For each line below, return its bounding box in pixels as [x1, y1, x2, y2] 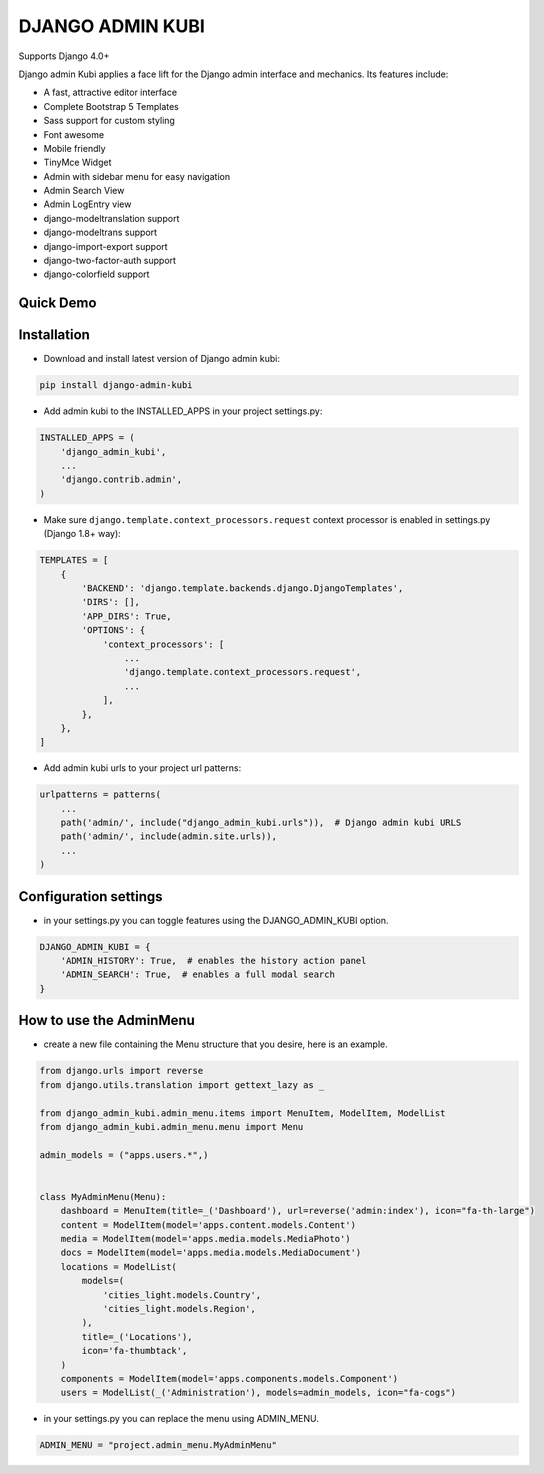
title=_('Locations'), [81, 1331, 194, 1342]
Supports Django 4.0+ [18, 50, 110, 62]
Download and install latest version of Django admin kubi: [43, 353, 280, 365]
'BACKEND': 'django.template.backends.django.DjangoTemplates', [81, 582, 404, 594]
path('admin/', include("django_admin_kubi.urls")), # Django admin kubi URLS [60, 817, 462, 829]
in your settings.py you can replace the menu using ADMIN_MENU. [43, 1413, 319, 1425]
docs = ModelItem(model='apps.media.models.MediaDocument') [60, 1247, 362, 1259]
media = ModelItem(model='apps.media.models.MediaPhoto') [60, 1233, 351, 1245]
